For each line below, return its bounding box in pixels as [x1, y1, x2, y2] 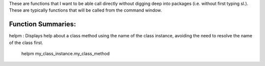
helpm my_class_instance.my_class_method [21, 51, 110, 57]
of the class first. [9, 39, 44, 46]
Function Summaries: [9, 20, 76, 29]
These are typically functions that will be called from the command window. [9, 7, 162, 13]
